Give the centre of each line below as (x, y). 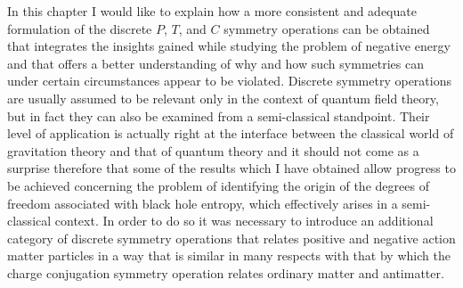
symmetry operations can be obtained (327, 28)
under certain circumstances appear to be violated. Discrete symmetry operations (229, 81)
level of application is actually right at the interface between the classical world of (231, 133)
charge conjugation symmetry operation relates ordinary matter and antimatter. (226, 272)
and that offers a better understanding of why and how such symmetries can (215, 63)
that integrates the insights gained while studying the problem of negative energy (229, 46)
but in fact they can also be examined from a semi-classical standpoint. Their (219, 115)
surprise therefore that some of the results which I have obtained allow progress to (231, 168)
